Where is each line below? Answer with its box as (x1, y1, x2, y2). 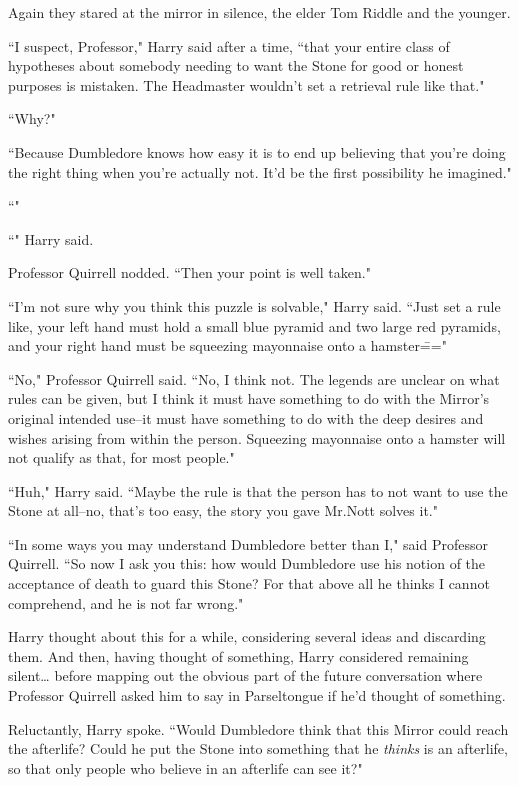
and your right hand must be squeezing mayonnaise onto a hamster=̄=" (8, 335, 447, 356)
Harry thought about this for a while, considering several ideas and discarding (8, 626, 486, 647)
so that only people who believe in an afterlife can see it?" (8, 757, 363, 778)
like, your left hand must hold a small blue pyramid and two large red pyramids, (8, 315, 501, 336)
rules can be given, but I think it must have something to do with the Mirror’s (8, 388, 490, 409)
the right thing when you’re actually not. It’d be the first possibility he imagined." (8, 161, 512, 182)
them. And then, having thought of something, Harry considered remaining (8, 645, 469, 666)
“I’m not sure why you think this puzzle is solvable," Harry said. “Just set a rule (8, 295, 501, 316)
